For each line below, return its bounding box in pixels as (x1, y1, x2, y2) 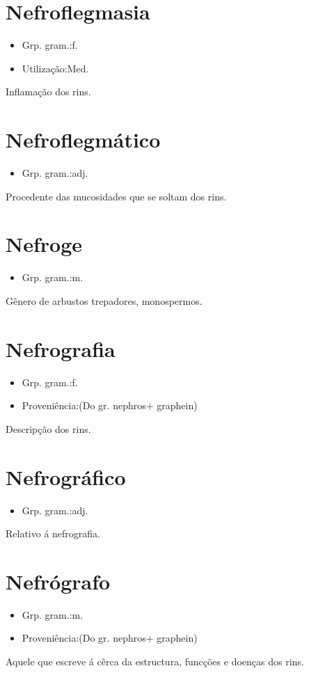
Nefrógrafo (6, 567, 111, 595)
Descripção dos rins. (6, 421, 91, 436)
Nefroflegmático (6, 125, 161, 154)
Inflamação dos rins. (6, 84, 91, 99)
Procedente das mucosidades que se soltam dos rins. (6, 189, 227, 203)
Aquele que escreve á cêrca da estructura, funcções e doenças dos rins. (6, 654, 304, 669)
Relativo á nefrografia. (6, 526, 101, 541)
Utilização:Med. (22, 61, 89, 75)
